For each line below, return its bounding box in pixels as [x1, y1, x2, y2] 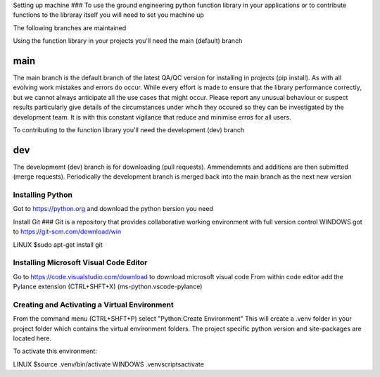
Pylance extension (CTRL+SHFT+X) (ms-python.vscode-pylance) [13, 282, 203, 291]
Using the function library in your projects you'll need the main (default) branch [13, 37, 243, 45]
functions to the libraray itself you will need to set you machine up [13, 11, 204, 19]
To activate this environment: [13, 347, 98, 355]
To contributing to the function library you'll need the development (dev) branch [13, 126, 245, 134]
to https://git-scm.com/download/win [13, 227, 122, 236]
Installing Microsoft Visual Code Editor [13, 257, 148, 267]
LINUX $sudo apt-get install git [13, 240, 103, 249]
